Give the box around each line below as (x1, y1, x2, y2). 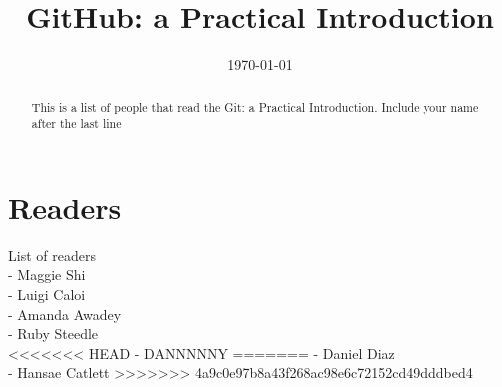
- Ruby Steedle (8, 323, 99, 344)
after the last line (31, 115, 122, 132)
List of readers (8, 244, 96, 265)
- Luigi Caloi (8, 283, 86, 304)
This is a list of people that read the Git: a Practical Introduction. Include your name (31, 98, 479, 115)
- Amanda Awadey (8, 303, 122, 324)
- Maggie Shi (8, 264, 86, 285)
